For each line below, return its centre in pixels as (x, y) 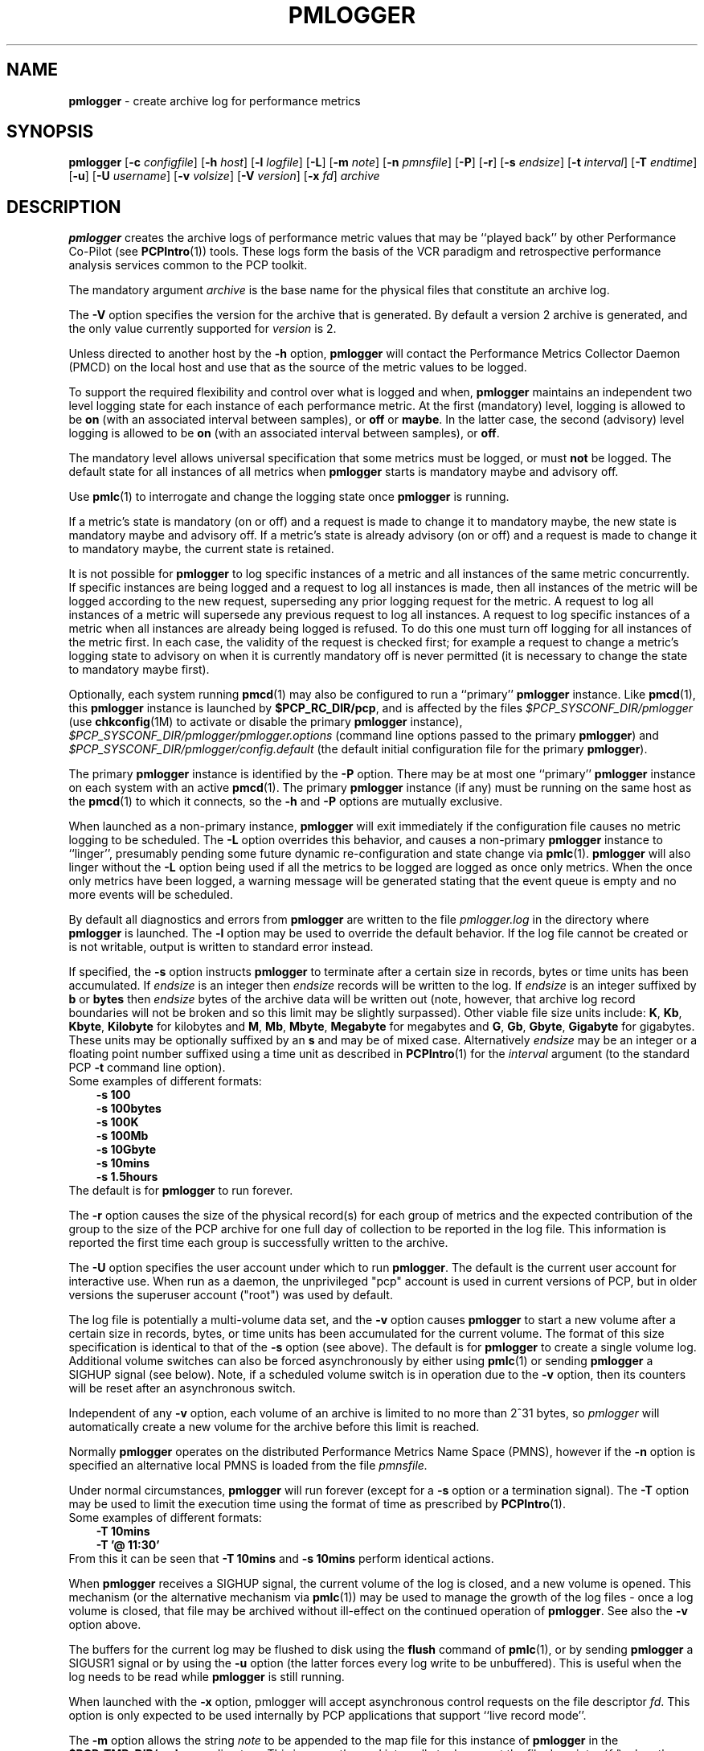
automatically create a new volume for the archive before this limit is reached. (274, 1427)
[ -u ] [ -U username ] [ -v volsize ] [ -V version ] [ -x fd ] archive (224, 176)
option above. (105, 1625)
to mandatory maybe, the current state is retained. (201, 549)
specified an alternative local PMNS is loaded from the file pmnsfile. (248, 1466)
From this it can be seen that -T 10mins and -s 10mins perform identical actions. (281, 1559)
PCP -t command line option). (147, 1068)
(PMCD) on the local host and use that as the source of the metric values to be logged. (298, 367)
